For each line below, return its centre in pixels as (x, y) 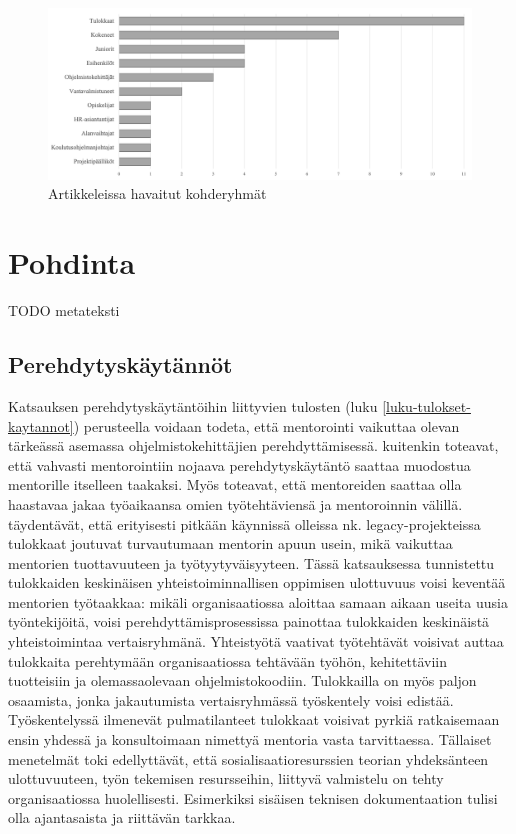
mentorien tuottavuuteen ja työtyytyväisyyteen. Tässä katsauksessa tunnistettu (251, 562)
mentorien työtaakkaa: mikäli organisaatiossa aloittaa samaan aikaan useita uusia (258, 601)
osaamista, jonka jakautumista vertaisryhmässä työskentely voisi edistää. (231, 699)
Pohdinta (72, 262)
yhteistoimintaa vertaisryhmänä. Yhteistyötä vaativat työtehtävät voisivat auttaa (256, 641)
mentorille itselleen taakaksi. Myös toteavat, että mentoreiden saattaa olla (235, 484)
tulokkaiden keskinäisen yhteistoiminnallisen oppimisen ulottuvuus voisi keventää (257, 582)
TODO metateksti (64, 310)
